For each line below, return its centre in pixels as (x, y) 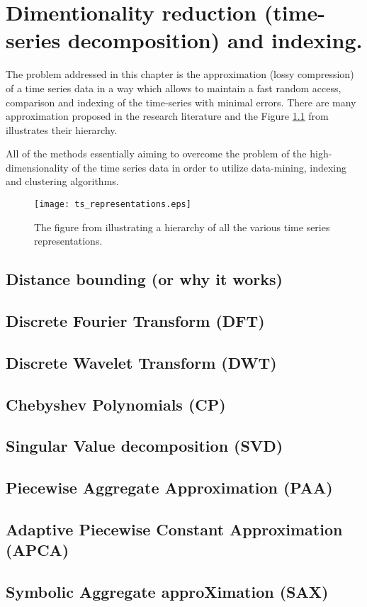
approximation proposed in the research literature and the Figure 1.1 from (167, 116)
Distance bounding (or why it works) (144, 279)
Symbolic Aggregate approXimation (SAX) (167, 592)
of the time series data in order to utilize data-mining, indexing (209, 167)
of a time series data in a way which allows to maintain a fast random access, (174, 88)
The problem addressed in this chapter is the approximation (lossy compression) (180, 74)
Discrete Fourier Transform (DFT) (135, 321)
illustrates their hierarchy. (62, 129)
